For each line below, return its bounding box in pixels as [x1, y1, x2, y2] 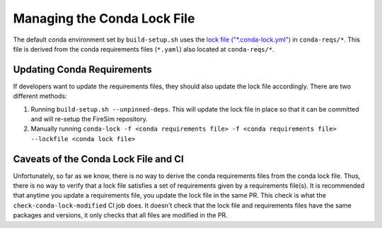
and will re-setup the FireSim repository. [30, 115, 148, 124]
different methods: [13, 92, 67, 100]
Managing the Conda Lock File [13, 11, 195, 26]
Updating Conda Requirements [13, 64, 152, 76]
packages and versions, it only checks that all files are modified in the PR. [13, 211, 228, 220]
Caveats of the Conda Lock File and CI [13, 152, 184, 165]
